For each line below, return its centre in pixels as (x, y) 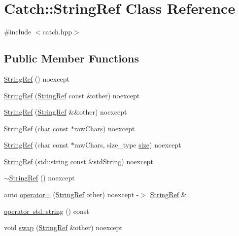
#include (18, 32)
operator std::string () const (47, 211)
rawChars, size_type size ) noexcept (128, 145)
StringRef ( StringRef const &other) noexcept (72, 95)
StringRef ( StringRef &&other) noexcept (66, 112)
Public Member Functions (71, 58)
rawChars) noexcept (104, 128)
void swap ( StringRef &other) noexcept (63, 227)
